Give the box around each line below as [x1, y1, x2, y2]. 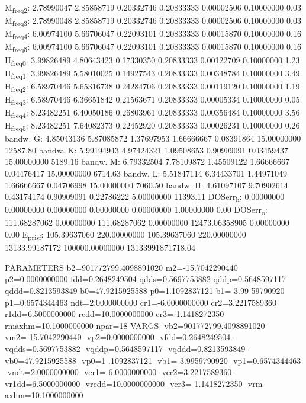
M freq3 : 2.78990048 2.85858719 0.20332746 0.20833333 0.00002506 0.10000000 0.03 [5, 14, 301, 28]
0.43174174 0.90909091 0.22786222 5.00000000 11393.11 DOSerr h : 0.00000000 [5, 190, 285, 204]
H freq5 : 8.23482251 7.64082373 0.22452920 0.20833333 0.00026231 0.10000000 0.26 [5, 119, 300, 133]
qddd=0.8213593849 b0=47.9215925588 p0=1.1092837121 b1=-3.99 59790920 [5, 284, 285, 296]
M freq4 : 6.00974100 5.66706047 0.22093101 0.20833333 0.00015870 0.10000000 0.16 [5, 27, 301, 41]
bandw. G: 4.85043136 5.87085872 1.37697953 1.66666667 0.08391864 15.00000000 [5, 132, 301, 145]
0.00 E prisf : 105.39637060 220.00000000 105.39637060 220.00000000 [5, 228, 246, 242]
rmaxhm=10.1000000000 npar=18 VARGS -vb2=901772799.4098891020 [5, 319, 265, 331]
